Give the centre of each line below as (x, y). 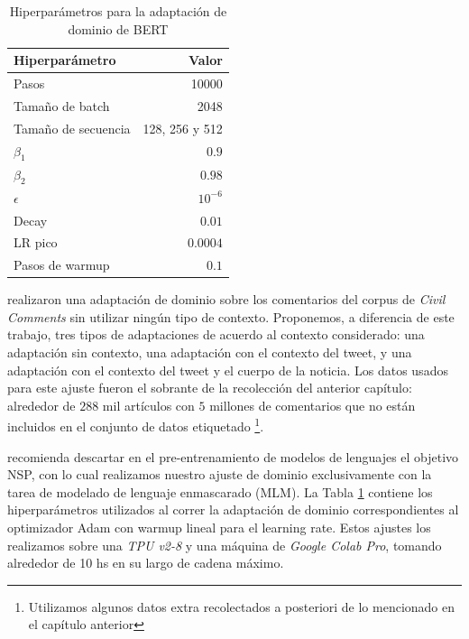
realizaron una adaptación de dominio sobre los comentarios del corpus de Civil (226, 299)
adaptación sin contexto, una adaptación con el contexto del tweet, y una (210, 352)
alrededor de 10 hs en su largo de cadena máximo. (146, 563)
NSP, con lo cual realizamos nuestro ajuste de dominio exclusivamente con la (220, 474)
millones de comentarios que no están (313, 405)
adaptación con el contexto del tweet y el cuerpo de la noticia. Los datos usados (228, 370)
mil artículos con (148, 405)
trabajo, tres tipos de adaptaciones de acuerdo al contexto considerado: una (216, 334)
